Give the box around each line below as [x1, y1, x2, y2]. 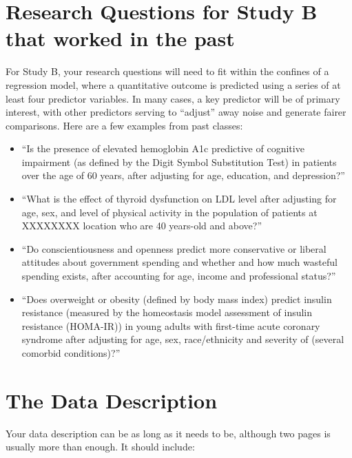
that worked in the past [6, 24, 235, 52]
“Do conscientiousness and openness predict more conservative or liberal [21, 241, 327, 256]
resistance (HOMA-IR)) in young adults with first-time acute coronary [21, 318, 320, 333]
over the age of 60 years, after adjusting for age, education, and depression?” [21, 168, 345, 183]
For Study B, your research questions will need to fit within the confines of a [6, 64, 329, 79]
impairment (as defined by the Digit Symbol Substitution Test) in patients [21, 154, 337, 169]
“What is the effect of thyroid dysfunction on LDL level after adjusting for [21, 191, 337, 206]
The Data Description [6, 386, 218, 414]
